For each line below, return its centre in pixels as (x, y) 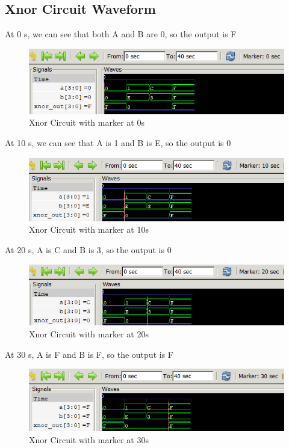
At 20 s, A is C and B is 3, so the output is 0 (88, 250)
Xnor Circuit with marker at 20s (89, 334)
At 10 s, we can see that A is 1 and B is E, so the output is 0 (118, 143)
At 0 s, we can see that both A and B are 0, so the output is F (121, 34)
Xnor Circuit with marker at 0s (87, 122)
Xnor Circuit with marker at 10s (89, 229)
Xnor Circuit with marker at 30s (89, 439)
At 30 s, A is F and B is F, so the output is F (89, 354)
